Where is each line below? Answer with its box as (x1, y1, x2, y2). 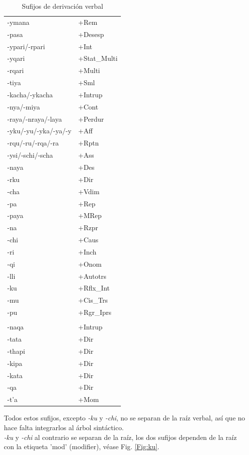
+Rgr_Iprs (78, 307, 112, 317)
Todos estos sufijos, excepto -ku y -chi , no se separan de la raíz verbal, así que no (4, 413, 245, 423)
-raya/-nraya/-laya (7, 113, 62, 124)
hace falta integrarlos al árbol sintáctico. (4, 422, 124, 432)
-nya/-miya (7, 101, 40, 111)
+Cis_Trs (78, 295, 108, 305)
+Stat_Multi (78, 53, 118, 63)
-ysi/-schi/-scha (7, 150, 53, 160)
